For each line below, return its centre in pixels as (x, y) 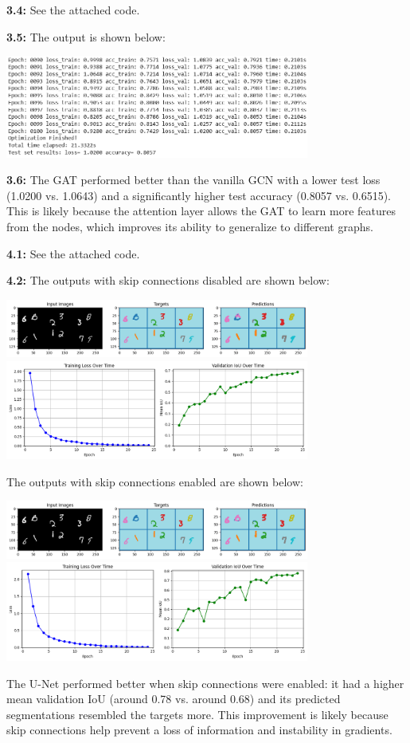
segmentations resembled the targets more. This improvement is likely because (197, 714)
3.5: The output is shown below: (86, 36)
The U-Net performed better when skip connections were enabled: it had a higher (205, 683)
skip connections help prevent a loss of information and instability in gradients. (199, 730)
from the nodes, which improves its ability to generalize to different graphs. (190, 226)
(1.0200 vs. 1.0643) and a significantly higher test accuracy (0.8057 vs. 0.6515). (199, 195)
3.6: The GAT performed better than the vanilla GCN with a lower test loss (193, 180)
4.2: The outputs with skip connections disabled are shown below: (168, 280)
